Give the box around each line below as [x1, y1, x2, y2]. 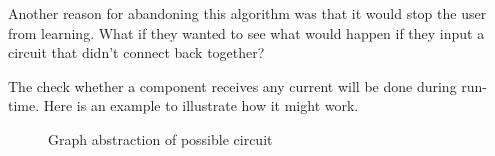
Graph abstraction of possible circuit [48, 128, 273, 149]
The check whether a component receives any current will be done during [8, 75, 457, 96]
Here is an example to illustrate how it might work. [43, 95, 359, 116]
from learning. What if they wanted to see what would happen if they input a [8, 22, 485, 43]
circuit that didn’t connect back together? [8, 42, 265, 63]
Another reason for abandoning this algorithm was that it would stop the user [8, 3, 487, 23]
